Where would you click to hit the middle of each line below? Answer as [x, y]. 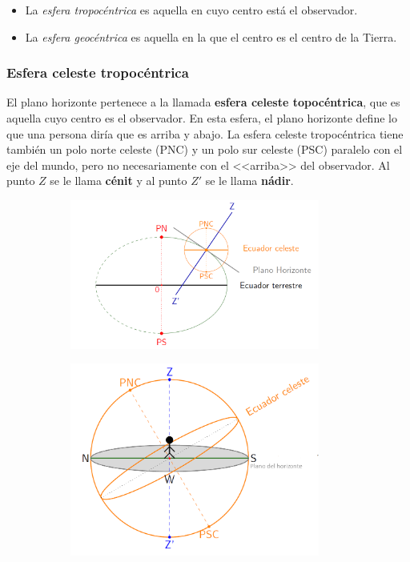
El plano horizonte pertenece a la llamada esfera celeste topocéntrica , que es [203, 102]
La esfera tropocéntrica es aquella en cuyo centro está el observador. [191, 10]
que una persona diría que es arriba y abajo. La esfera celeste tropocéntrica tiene [205, 133]
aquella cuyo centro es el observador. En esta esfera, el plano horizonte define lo [202, 118]
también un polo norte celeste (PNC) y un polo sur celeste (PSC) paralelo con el [205, 149]
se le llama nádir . [249, 181]
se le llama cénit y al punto [119, 181]
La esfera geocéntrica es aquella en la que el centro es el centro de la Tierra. [211, 36]
